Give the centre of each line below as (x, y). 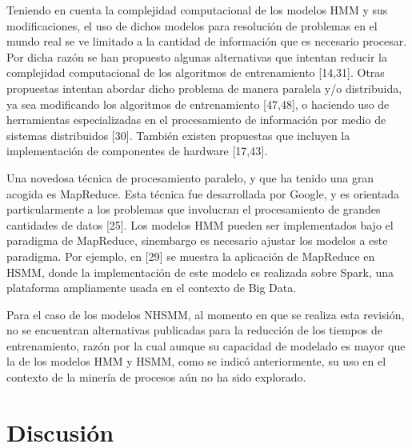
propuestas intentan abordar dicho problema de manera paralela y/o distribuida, (204, 88)
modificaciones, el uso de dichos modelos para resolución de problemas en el (192, 25)
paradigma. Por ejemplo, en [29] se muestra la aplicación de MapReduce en (191, 256)
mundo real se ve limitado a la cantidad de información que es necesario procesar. (207, 41)
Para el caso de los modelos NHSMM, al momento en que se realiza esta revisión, (206, 314)
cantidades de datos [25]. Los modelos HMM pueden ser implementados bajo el (200, 224)
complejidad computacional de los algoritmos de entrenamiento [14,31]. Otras (196, 72)
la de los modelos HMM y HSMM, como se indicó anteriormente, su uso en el (196, 361)
